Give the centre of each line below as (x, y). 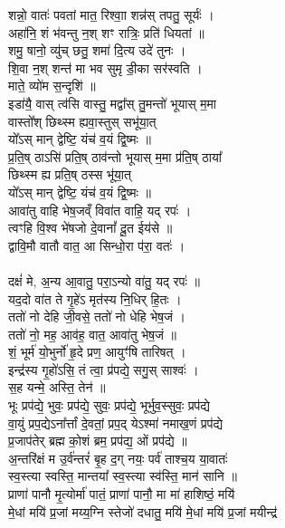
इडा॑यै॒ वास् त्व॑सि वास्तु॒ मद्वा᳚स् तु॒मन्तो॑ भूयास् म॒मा (113, 103)
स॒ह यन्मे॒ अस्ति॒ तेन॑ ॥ (57, 387)
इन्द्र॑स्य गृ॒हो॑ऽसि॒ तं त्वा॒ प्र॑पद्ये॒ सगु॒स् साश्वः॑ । (104, 369)
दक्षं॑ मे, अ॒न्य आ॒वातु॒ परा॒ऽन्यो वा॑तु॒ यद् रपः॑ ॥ (104, 280)
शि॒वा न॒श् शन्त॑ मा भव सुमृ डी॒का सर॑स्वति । (105, 67)
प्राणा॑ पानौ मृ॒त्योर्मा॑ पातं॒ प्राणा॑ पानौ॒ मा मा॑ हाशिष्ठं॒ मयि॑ (122, 494)
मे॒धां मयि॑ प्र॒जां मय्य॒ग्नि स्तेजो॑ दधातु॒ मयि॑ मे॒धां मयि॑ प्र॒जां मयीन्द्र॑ (142, 511)
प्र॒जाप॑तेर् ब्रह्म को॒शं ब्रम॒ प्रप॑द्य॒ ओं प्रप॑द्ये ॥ (98, 441)
